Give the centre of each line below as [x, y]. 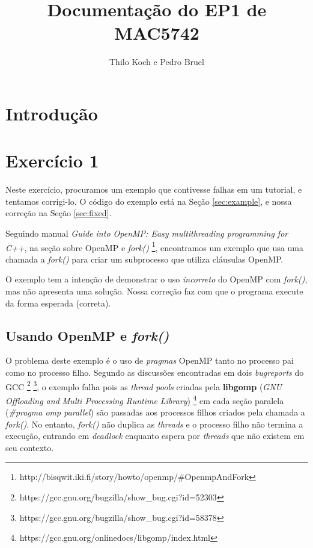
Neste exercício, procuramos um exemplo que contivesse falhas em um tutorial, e [154, 189]
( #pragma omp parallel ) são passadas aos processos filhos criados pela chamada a [155, 412]
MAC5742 [157, 33]
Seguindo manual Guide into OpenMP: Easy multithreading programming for [147, 233]
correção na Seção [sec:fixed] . [59, 213]
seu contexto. [30, 447]
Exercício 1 [52, 160]
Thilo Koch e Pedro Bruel [157, 62]
